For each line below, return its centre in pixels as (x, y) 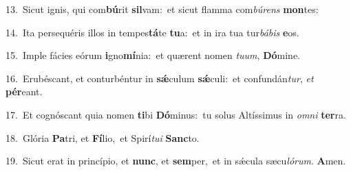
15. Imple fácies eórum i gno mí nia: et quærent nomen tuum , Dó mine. (153, 55)
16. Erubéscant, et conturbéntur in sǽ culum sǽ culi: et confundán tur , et (160, 78)
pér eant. (24, 91)
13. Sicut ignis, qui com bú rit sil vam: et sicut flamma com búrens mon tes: (162, 9)
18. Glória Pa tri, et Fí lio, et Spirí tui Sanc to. (103, 137)
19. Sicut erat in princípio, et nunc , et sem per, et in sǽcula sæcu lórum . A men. (176, 161)
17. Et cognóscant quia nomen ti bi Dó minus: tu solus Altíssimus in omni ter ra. (176, 114)
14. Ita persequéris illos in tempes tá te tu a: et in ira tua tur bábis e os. (152, 32)
